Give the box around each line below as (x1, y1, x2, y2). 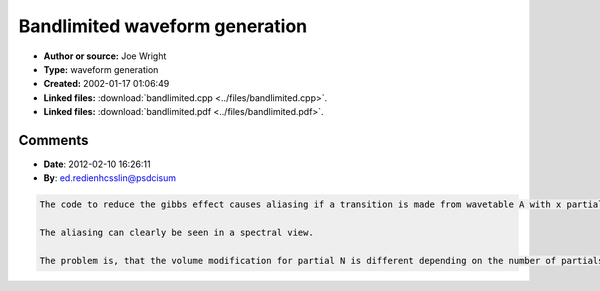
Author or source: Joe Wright (43, 50, 167, 62)
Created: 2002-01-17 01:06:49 (43, 78, 170, 90)
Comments (18, 131, 89, 149)
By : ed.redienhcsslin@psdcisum (43, 172, 177, 184)
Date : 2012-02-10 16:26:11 (43, 158, 151, 170)
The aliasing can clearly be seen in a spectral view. (39, 227, 314, 239)
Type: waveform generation (43, 63, 159, 75)
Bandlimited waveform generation (18, 15, 308, 37)
